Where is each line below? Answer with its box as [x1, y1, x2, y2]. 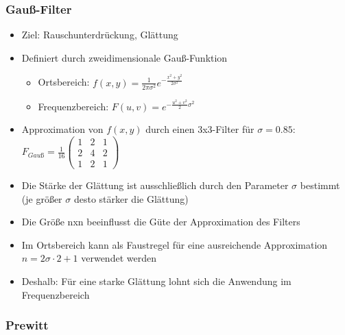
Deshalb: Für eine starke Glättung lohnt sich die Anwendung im [21, 273, 292, 288]
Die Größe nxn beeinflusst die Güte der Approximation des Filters [21, 214, 300, 229]
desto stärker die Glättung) [73, 191, 189, 206]
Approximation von [21, 122, 104, 136]
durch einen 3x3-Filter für [145, 122, 254, 136]
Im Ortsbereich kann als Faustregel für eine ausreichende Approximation [21, 237, 328, 251]
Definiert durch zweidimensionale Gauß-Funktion [21, 50, 228, 64]
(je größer [21, 191, 62, 206]
